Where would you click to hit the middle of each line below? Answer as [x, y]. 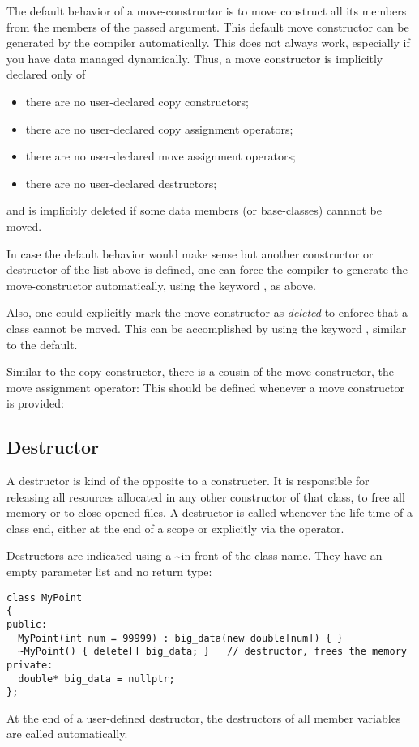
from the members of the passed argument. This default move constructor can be [208, 26]
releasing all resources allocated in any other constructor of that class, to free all [206, 496]
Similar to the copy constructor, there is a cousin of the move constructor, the [201, 371]
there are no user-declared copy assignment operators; [159, 128]
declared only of [46, 74]
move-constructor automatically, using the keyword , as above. [161, 285]
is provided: [35, 403]
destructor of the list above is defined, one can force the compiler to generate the [207, 269]
